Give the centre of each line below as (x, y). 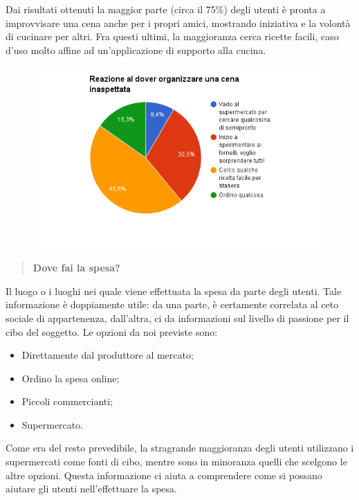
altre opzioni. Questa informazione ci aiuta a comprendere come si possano (164, 475)
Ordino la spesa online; (71, 378)
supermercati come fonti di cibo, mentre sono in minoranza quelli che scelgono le (176, 462)
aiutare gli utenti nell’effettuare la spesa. (91, 489)
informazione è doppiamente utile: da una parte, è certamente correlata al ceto (172, 304)
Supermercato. (53, 424)
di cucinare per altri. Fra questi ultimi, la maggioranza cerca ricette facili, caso (172, 36)
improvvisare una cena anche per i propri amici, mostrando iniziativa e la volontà (178, 23)
